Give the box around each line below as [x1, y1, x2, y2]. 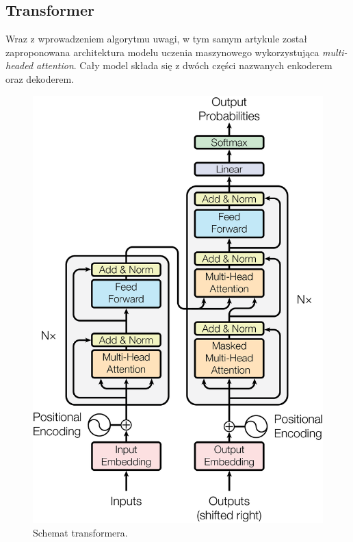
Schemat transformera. [33, 525, 128, 539]
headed [5, 58, 34, 73]
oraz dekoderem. [5, 71, 75, 86]
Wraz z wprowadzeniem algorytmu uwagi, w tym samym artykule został [5, 31, 307, 46]
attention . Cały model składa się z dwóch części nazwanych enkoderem [36, 58, 332, 73]
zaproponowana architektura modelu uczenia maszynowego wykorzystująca [5, 44, 319, 59]
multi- [322, 44, 348, 59]
